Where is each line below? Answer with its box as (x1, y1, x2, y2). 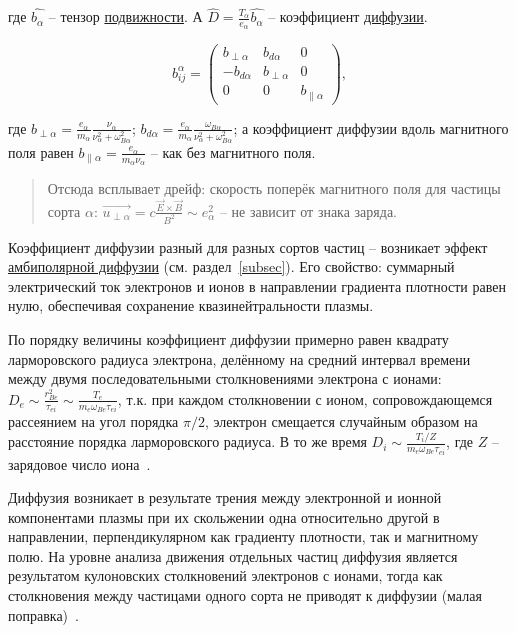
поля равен (8, 141, 74, 162)
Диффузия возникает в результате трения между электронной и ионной (8, 487, 442, 508)
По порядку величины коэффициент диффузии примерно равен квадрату (8, 329, 449, 350)
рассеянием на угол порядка (8, 411, 179, 432)
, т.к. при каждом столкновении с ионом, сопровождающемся (117, 388, 493, 409)
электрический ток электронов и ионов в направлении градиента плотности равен (8, 275, 506, 296)
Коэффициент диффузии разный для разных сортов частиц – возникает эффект (8, 236, 488, 257)
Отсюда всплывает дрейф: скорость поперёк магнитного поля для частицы (47, 178, 501, 199)
